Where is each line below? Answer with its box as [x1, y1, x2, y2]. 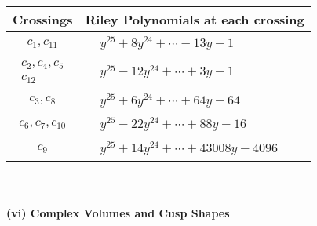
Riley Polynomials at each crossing [85, 10, 304, 28]
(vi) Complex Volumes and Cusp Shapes [6, 204, 230, 221]
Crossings [13, 10, 73, 28]
